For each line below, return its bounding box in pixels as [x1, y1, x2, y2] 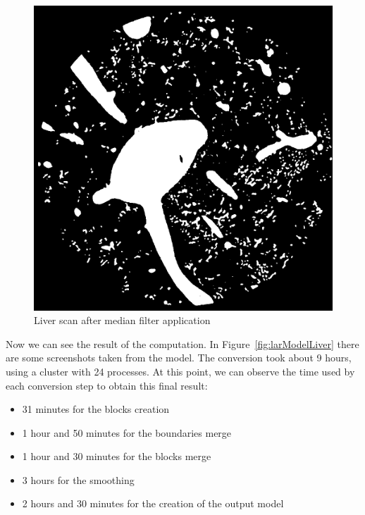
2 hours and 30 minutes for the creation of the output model [22, 496, 284, 511]
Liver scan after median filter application [34, 313, 211, 328]
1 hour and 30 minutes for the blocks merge [22, 449, 211, 464]
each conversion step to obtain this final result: [6, 378, 208, 392]
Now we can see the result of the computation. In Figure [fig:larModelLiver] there [6, 336, 359, 351]
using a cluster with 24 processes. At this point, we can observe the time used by [6, 364, 355, 378]
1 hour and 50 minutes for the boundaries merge [22, 425, 232, 440]
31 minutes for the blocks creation [22, 402, 170, 416]
